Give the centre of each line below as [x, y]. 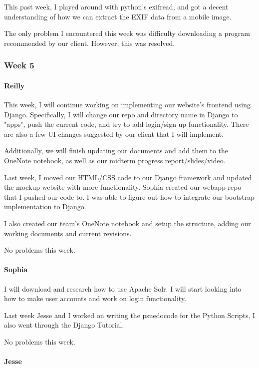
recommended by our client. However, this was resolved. [90, 43]
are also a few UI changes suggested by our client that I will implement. [114, 134]
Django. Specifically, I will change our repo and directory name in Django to [121, 114]
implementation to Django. [45, 206]
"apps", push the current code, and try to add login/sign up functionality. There [127, 124]
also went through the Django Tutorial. [64, 325]
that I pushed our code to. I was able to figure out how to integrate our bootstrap [129, 196]
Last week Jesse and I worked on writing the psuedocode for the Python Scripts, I [130, 315]
